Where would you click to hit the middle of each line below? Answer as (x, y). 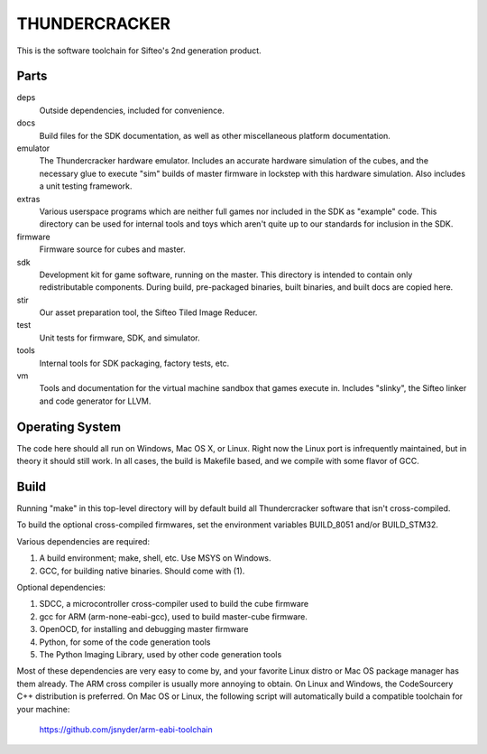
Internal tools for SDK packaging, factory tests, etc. (134, 363)
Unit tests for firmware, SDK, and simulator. (119, 338)
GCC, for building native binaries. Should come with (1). (142, 571)
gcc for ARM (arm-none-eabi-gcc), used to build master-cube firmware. (174, 616)
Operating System (69, 427)
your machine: (43, 709)
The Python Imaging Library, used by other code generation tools (161, 654)
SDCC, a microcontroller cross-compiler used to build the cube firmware (174, 604)
